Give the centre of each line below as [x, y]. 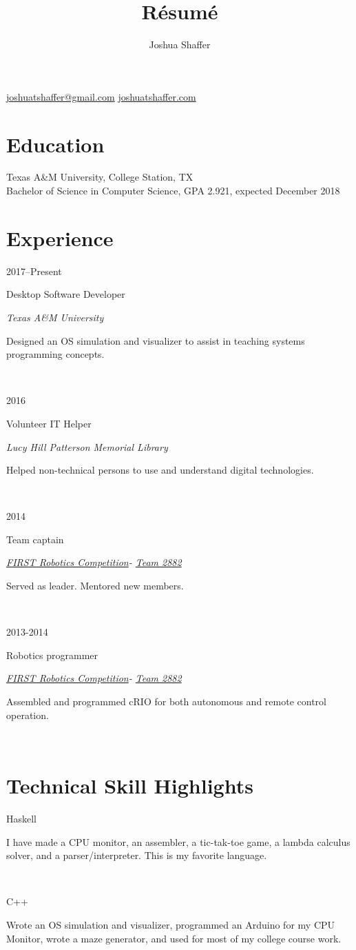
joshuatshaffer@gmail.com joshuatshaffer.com [101, 96]
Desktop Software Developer [66, 294]
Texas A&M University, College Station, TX [100, 177]
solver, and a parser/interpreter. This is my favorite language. [137, 855]
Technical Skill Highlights [130, 785]
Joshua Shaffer [180, 44]
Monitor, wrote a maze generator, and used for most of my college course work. [174, 938]
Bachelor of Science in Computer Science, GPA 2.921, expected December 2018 [173, 191]
